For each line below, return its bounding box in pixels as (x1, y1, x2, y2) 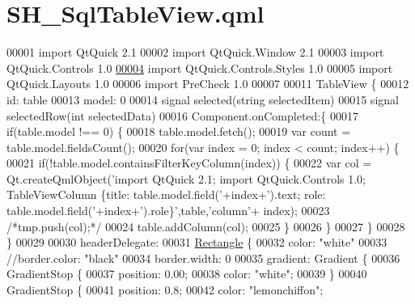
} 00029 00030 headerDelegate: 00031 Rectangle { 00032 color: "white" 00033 (6, 234, 387, 251)
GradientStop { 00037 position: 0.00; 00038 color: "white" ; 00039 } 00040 (6, 265, 367, 282)
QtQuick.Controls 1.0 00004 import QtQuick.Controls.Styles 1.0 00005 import (6, 59, 393, 76)
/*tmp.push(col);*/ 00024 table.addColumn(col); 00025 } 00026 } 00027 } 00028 (6, 217, 405, 234)
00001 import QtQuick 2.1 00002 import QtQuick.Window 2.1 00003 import (6, 44, 384, 61)
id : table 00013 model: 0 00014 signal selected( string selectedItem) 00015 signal (6, 91, 399, 108)
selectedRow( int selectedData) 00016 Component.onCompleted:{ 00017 (6, 107, 358, 124)
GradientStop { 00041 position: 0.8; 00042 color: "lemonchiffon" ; (6, 281, 324, 298)
